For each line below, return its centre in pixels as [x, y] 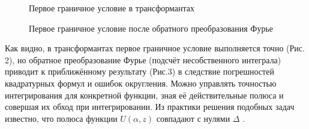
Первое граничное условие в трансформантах [112, 8]
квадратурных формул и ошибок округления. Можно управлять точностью [141, 83]
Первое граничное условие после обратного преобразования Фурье [151, 28]
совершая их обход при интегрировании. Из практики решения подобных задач [150, 107]
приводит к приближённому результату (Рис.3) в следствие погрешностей [139, 71]
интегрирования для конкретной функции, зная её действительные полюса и [144, 95]
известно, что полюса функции [61, 118]
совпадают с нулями [193, 118]
